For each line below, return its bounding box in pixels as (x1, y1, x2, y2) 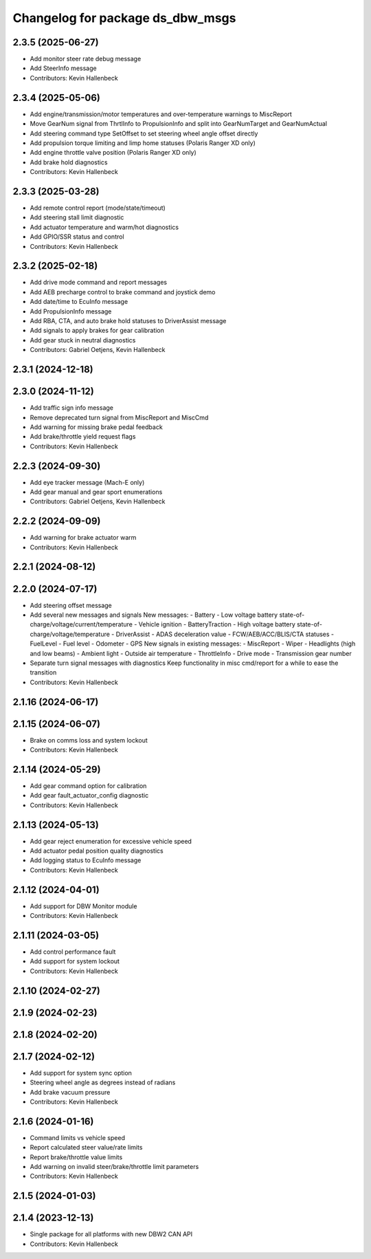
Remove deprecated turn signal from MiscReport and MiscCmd (30, 413, 209, 422)
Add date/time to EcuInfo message (30, 298, 128, 306)
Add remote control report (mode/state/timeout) (30, 204, 166, 212)
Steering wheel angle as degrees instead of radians (30, 1078, 176, 1086)
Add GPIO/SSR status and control (30, 232, 124, 241)
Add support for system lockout (30, 957, 120, 965)
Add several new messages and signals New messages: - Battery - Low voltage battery (30, 611, 278, 619)
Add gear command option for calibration (30, 781, 147, 790)
